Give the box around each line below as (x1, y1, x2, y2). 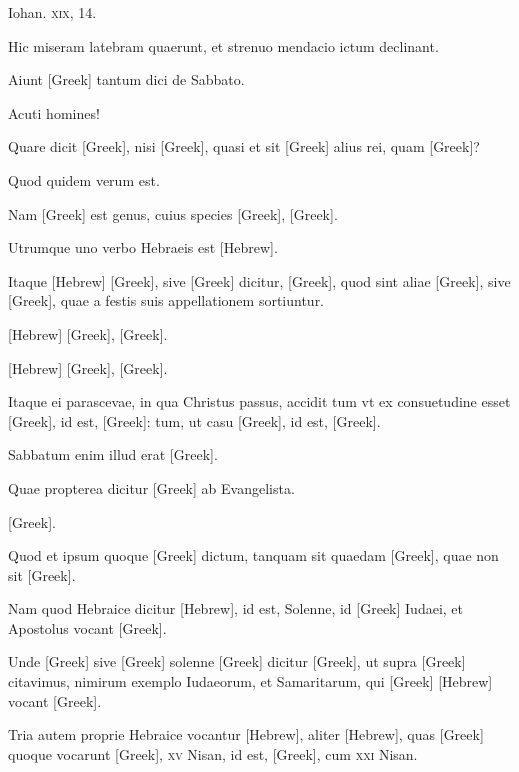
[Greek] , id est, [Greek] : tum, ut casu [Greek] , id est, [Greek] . (8, 410, 381, 431)
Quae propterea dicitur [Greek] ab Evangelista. (8, 477, 295, 498)
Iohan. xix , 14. (8, 2, 97, 22)
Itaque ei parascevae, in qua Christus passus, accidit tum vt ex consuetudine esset (8, 391, 511, 412)
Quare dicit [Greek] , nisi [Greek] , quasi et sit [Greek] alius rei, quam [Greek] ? (8, 136, 480, 157)
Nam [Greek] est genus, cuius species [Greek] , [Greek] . (8, 203, 338, 224)
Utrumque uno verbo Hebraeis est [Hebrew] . (8, 237, 278, 258)
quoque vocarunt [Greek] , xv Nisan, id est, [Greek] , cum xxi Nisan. (8, 743, 418, 764)
